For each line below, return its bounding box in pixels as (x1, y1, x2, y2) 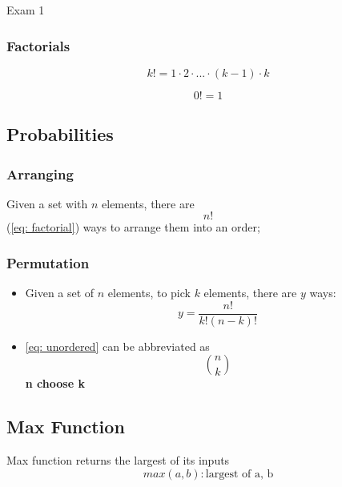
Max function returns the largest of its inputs (6, 452, 230, 469)
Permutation (6, 252, 90, 272)
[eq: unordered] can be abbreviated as (25, 337, 210, 354)
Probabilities (6, 122, 114, 147)
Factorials (6, 35, 70, 55)
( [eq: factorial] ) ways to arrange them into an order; (6, 219, 260, 235)
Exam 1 (6, 2, 45, 18)
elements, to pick (107, 284, 191, 301)
